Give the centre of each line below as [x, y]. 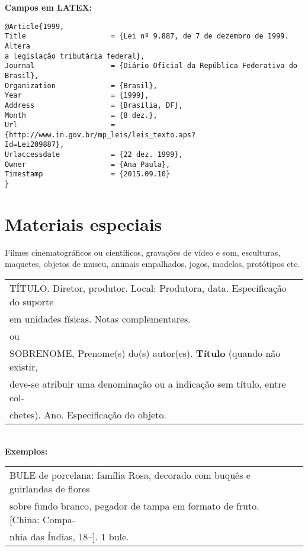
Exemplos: [26, 451]
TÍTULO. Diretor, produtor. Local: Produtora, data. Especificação [148, 288]
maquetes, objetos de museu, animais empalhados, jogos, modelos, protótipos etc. [153, 264]
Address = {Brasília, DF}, [94, 105]
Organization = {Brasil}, [81, 86]
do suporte [32, 302]
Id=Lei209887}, [35, 145]
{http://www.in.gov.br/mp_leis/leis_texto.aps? [100, 135]
